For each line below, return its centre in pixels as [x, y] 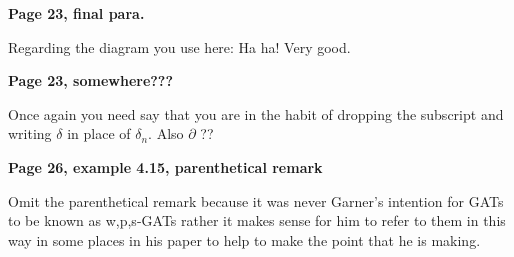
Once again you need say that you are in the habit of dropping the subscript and [256, 113]
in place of [99, 133]
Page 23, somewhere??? [91, 80]
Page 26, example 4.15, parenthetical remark [165, 166]
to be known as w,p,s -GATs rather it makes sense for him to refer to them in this [257, 220]
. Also [166, 133]
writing [30, 133]
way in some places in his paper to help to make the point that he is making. [244, 239]
